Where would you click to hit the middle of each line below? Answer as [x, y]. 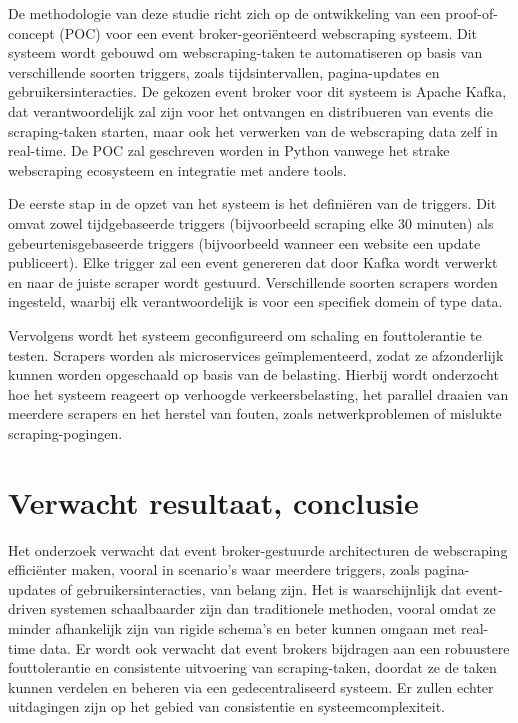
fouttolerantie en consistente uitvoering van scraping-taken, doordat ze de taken [252, 667]
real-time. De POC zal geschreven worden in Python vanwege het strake [229, 150]
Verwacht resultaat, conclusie [213, 501]
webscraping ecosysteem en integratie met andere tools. [177, 169]
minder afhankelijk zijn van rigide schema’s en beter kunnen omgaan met [232, 627]
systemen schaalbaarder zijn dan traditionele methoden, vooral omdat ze [273, 608]
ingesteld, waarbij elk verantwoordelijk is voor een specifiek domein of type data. [255, 301]
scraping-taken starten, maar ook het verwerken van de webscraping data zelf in [253, 130]
